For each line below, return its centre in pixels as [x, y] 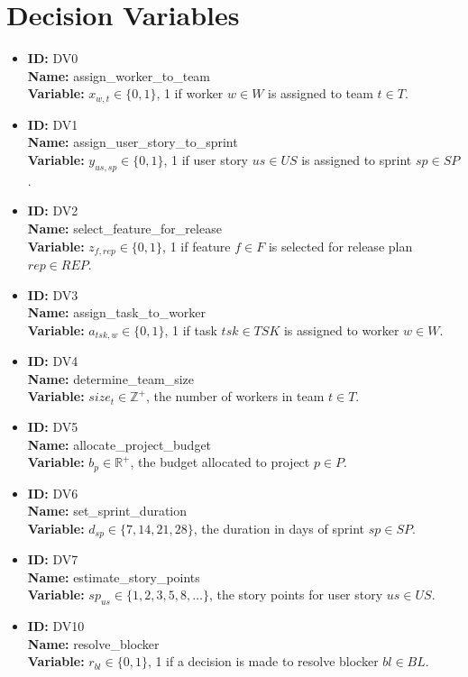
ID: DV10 [56, 626]
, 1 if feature [197, 246]
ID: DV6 [53, 493]
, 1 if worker [190, 93]
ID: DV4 [53, 361]
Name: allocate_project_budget [119, 444]
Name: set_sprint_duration [107, 511]
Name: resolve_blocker [93, 643]
